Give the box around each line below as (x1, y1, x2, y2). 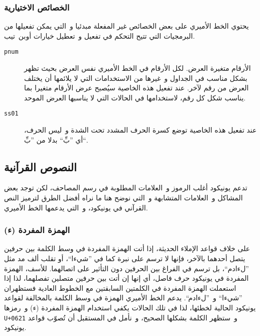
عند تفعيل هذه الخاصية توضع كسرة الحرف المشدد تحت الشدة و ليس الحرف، (24, 125, 257, 135)
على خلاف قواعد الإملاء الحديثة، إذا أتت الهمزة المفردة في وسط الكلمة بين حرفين (4, 243, 250, 254)
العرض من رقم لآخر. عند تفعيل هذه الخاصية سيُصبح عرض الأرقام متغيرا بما (24, 82, 249, 93)
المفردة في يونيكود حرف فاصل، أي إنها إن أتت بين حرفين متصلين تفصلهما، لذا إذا (4, 273, 249, 283)
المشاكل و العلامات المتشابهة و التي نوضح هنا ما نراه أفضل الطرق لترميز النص (4, 192, 243, 203)
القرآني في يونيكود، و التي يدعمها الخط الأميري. (4, 202, 148, 212)
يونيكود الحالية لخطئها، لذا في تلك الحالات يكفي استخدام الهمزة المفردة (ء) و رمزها (4, 302, 256, 313)
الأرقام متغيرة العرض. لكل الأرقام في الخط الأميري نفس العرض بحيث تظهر (24, 63, 251, 73)
